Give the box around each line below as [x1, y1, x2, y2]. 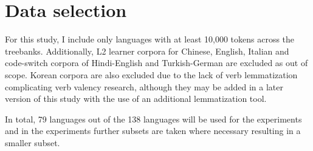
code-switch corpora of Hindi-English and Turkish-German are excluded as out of [5, 56, 308, 69]
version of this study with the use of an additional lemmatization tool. [5, 92, 267, 105]
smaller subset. [5, 136, 60, 149]
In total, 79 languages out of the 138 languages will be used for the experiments [5, 112, 302, 125]
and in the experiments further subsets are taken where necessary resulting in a [5, 124, 301, 137]
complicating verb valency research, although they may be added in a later [5, 80, 283, 93]
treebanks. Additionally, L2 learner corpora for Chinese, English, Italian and [5, 44, 289, 57]
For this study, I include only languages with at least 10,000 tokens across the [5, 33, 295, 45]
